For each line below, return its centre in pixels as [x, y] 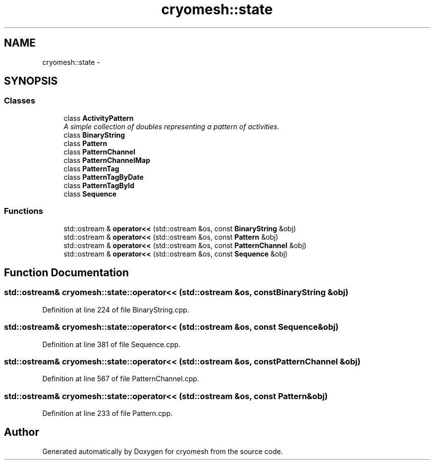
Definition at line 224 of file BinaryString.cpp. [116, 309]
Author [22, 432]
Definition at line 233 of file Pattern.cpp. [108, 413]
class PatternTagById [99, 185]
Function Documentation [66, 272]
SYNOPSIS [31, 81]
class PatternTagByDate [104, 177]
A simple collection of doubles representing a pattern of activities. [171, 126]
